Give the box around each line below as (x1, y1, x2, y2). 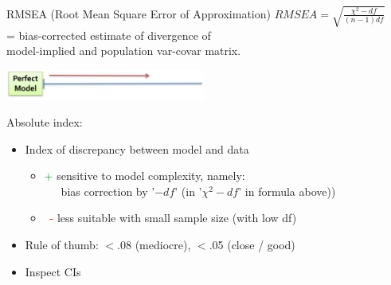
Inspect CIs (25, 263, 81, 279)
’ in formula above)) (238, 182, 336, 199)
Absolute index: (6, 114, 83, 131)
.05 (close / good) (209, 236, 295, 253)
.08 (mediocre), (117, 236, 191, 253)
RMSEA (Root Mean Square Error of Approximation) (6, 5, 271, 21)
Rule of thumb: (25, 236, 99, 253)
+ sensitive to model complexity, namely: (44, 167, 245, 184)
